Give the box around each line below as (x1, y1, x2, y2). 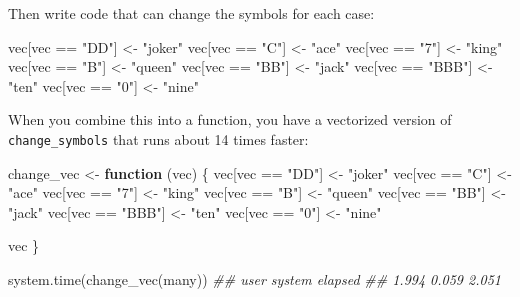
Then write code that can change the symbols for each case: (8, 3, 375, 23)
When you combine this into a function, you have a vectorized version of (8, 109, 452, 130)
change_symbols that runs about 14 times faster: (8, 128, 309, 149)
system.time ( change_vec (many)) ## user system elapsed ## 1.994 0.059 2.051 (8, 269, 501, 289)
